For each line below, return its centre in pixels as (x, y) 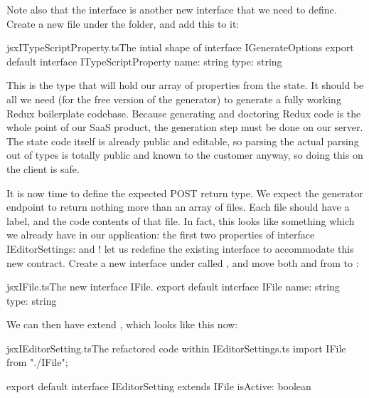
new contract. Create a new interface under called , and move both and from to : (183, 262)
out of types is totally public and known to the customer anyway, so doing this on (185, 155)
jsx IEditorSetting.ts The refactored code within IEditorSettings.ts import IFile (176, 348)
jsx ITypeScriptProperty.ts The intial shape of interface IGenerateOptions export (180, 47)
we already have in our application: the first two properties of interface (161, 235)
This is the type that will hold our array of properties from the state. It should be (185, 85)
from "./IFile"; (37, 362)
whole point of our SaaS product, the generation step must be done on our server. (185, 127)
